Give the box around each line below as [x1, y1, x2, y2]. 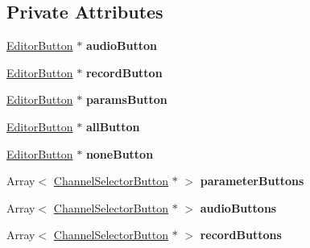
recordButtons [200, 226, 282, 243]
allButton [85, 118, 140, 134]
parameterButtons [200, 172, 304, 189]
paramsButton [85, 91, 167, 108]
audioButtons [200, 199, 277, 216]
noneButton [85, 145, 154, 162]
